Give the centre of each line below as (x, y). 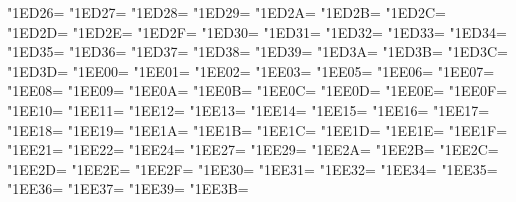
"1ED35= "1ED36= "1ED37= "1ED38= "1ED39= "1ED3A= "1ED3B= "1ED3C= (258, 51)
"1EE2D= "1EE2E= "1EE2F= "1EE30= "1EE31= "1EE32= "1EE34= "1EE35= (252, 168)
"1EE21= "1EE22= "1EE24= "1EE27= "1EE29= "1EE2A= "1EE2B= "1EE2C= (253, 149)
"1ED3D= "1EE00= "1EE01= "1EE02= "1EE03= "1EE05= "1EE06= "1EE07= (251, 70)
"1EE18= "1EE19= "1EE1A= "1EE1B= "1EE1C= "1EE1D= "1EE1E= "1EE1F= (257, 129)
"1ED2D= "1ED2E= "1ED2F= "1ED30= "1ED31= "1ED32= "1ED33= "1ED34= (257, 31)
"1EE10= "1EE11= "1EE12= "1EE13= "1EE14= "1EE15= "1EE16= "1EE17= (248, 109)
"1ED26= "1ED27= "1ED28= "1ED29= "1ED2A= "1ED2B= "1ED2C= (226, 12)
